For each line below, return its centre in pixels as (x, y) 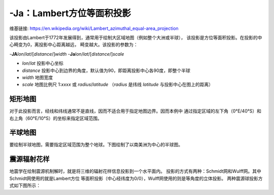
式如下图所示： (25, 185)
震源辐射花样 (29, 159)
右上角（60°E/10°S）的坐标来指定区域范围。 (56, 118)
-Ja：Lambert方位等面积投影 (70, 13)
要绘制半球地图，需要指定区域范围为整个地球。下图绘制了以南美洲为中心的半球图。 (96, 145)
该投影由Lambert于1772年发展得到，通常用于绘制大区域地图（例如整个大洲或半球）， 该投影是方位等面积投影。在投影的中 (136, 37)
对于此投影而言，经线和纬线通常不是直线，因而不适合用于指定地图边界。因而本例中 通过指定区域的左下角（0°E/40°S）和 (135, 111)
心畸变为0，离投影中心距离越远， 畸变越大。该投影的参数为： (74, 45)
